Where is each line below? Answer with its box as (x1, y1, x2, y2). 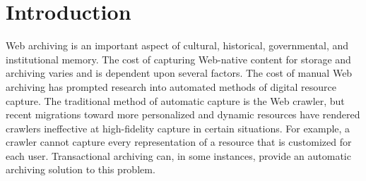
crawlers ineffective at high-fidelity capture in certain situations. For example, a (6, 120, 350, 135)
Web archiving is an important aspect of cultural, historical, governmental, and (6, 38, 349, 53)
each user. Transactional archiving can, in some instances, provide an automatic (6, 148, 351, 163)
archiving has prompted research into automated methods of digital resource (6, 79, 336, 94)
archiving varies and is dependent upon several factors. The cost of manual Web (6, 65, 353, 80)
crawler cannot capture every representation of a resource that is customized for (6, 135, 352, 149)
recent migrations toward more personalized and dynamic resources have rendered (6, 107, 360, 122)
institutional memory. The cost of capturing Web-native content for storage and (6, 51, 351, 66)
